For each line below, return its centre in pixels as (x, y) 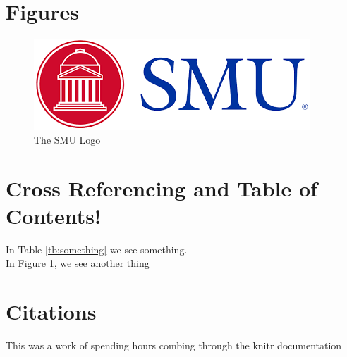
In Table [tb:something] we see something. (97, 249)
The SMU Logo (67, 139)
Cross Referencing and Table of (162, 188)
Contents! (54, 215)
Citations (51, 311)
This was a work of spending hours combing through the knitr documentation (174, 345)
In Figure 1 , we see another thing (78, 263)
